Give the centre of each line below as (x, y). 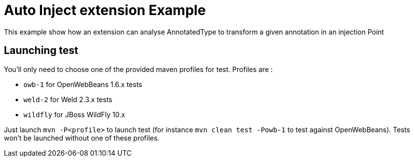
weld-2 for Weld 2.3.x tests (68, 99)
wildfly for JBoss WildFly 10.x (74, 114)
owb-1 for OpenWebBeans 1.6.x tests (83, 84)
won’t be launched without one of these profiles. (82, 138)
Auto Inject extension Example (105, 10)
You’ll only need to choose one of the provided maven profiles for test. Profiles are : (138, 69)
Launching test (41, 51)
